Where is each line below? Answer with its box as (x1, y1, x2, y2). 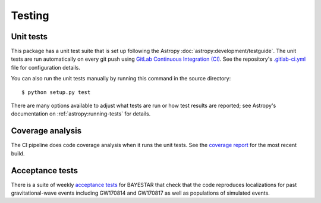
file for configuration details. (11, 64, 80, 71)
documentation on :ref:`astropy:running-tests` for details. (11, 110, 151, 117)
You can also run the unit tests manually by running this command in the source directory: (11, 75, 231, 82)
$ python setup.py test (21, 89, 91, 95)
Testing (11, 9, 49, 22)
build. (11, 149, 25, 157)
